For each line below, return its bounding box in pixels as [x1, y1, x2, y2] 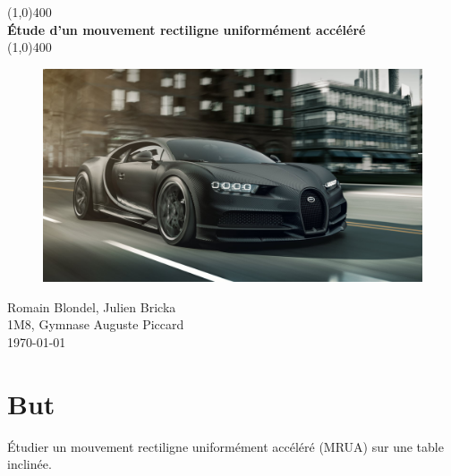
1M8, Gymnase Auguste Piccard [7, 315, 184, 334]
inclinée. [7, 455, 52, 473]
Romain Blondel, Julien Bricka [7, 297, 176, 316]
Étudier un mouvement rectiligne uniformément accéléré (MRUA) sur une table [7, 437, 444, 455]
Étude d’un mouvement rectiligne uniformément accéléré [7, 20, 366, 38]
